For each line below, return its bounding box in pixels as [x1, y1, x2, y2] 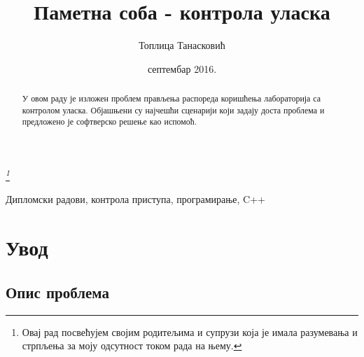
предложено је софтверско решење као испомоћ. [22, 115, 197, 127]
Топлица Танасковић [139, 38, 225, 52]
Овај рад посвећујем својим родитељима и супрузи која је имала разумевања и [22, 324, 358, 339]
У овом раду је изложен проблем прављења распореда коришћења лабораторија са [22, 92, 321, 104]
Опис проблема [6, 281, 109, 302]
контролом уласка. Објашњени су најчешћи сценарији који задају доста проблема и [22, 104, 325, 115]
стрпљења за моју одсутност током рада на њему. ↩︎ [22, 338, 242, 353]
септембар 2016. [147, 61, 217, 76]
